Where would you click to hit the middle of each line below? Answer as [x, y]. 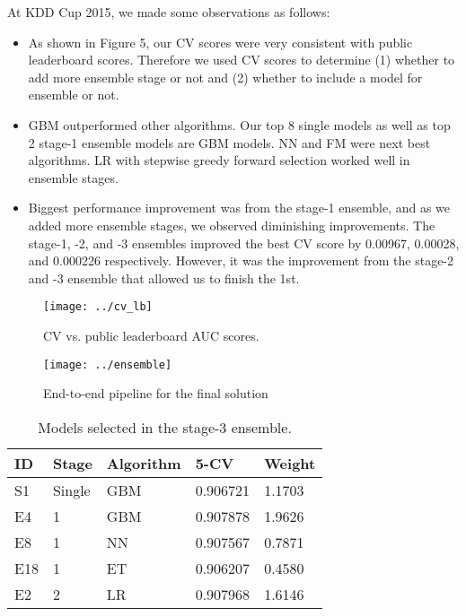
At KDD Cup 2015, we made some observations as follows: [169, 12]
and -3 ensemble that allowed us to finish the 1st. [164, 278]
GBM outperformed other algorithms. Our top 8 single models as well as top [239, 124]
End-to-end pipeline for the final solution [156, 393]
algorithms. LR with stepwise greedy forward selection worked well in [219, 160]
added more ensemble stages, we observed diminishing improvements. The [232, 225]
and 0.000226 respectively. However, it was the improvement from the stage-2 [241, 260]
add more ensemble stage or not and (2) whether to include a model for [225, 77]
